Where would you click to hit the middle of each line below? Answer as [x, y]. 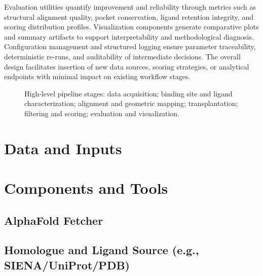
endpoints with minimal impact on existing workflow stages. [97, 76]
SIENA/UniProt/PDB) [67, 265]
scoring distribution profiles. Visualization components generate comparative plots [131, 27]
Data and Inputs [63, 148]
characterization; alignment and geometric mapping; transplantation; [131, 103]
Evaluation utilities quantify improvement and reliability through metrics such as [130, 7]
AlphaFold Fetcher [54, 220]
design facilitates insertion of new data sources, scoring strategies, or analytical [127, 66]
